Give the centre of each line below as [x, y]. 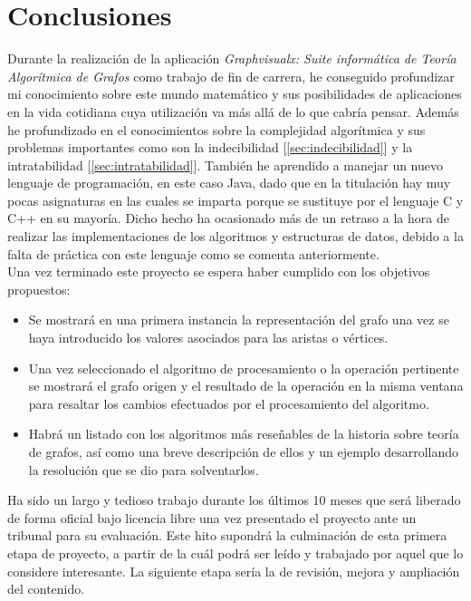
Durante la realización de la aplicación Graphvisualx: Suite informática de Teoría [232, 58]
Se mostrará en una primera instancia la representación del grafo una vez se [239, 320]
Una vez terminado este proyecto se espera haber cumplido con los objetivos [219, 271]
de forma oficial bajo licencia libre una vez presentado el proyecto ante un [212, 517]
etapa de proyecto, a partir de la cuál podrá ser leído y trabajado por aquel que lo [235, 553]
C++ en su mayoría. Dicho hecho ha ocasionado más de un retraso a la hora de [228, 218]
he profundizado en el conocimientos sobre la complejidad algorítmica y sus [216, 129]
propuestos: [39, 289]
